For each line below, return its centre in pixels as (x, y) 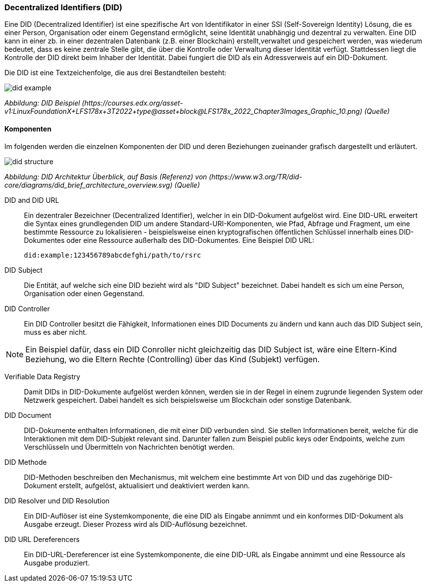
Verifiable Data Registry (43, 376)
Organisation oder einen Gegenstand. (84, 293)
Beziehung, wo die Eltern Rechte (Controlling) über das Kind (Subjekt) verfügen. (173, 359)
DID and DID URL (32, 200)
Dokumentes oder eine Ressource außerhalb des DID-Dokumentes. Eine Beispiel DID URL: (169, 240)
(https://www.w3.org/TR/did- (256, 176)
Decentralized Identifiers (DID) (64, 7)
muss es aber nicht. (56, 332)
